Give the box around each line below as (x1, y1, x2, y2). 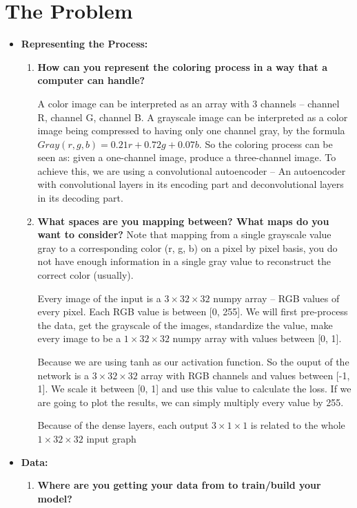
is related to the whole (250, 418, 345, 432)
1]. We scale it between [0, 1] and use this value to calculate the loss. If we (37, 381, 351, 396)
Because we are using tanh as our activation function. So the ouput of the (37, 354, 349, 368)
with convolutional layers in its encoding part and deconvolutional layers (37, 177, 344, 191)
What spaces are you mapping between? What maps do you (37, 213, 329, 228)
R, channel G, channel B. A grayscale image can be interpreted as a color (37, 109, 348, 124)
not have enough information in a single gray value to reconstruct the (37, 254, 331, 268)
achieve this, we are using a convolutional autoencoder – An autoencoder (37, 163, 346, 178)
